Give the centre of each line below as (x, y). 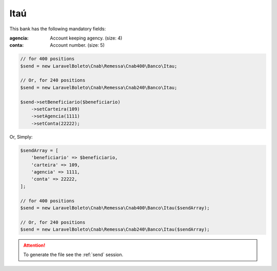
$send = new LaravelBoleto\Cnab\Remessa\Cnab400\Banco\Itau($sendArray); (115, 208)
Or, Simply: (21, 137)
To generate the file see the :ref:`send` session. (73, 255)
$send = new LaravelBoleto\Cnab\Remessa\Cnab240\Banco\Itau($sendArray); (115, 229)
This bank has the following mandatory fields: (58, 29)
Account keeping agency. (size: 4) (86, 38)
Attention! (34, 245)
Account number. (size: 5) (77, 45)
